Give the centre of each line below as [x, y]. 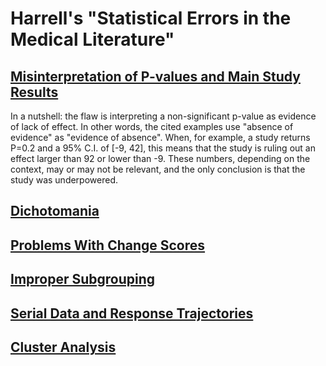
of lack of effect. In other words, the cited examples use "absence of [152, 126]
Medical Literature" [92, 39]
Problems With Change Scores [108, 245]
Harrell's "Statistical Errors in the [151, 18]
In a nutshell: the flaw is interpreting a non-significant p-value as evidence [163, 116]
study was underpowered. [64, 180]
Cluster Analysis [63, 347]
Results [34, 92]
